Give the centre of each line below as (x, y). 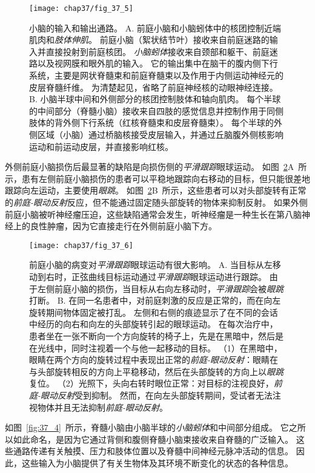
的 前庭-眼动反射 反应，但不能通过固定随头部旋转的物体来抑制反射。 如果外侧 (156, 202)
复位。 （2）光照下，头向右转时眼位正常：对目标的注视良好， (151, 383)
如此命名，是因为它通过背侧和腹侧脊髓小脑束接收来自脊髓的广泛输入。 (153, 439)
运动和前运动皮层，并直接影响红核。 (101, 146)
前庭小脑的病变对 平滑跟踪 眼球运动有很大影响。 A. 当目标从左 (151, 265)
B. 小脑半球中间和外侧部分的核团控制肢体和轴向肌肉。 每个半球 (155, 99)
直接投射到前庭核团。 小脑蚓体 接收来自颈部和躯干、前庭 (157, 51)
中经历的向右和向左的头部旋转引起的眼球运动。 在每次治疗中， (154, 324)
